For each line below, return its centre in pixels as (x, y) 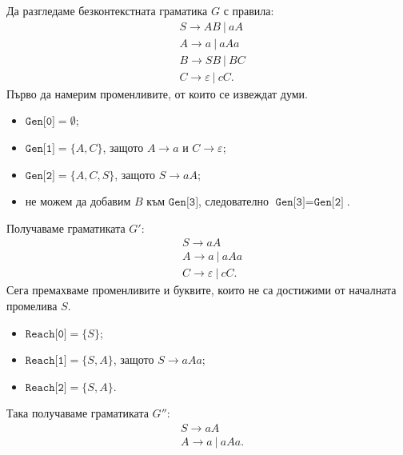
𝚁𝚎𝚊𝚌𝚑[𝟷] (46, 361)
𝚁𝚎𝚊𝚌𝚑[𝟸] (46, 387)
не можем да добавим (78, 201)
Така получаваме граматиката (78, 413)
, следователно (234, 201)
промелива (32, 305)
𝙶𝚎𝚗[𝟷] (40, 148)
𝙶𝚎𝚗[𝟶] (40, 122)
